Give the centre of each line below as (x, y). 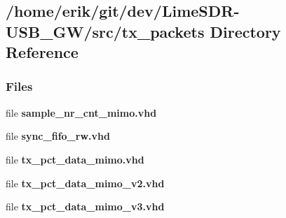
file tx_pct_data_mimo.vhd (75, 159)
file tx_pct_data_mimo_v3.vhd (85, 206)
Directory (245, 31)
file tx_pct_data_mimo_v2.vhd (85, 183)
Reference (42, 52)
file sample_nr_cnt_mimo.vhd (81, 112)
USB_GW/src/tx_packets (105, 31)
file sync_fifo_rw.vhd (58, 136)
